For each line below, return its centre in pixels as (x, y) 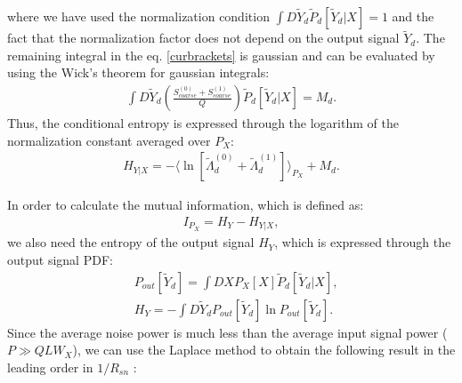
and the (413, 16)
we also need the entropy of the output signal (131, 242)
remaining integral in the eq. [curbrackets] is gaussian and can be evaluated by (221, 55)
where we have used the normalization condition (138, 16)
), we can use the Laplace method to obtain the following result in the (264, 350)
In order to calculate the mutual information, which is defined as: (186, 205)
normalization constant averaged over (109, 140)
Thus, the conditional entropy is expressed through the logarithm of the (203, 123)
